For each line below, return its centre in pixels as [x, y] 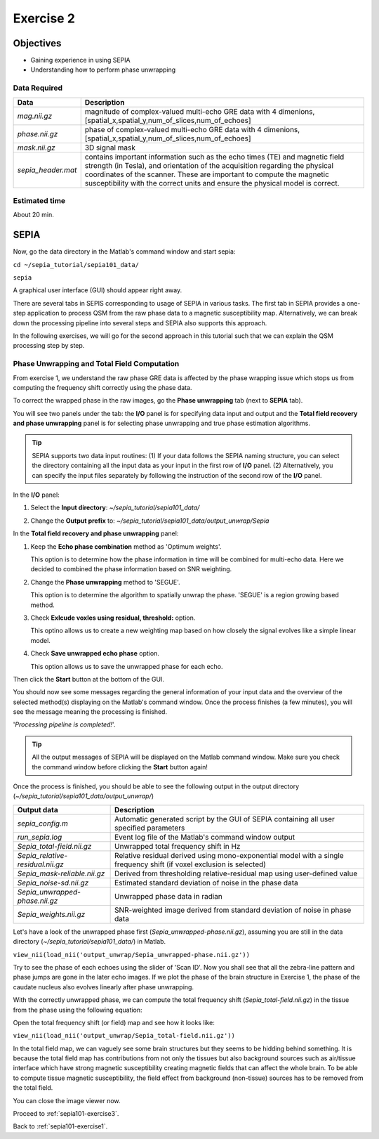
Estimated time [39, 200]
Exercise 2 [44, 18]
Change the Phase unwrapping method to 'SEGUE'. [105, 582]
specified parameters [150, 828]
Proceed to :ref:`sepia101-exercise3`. [66, 1114]
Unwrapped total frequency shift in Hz [178, 846]
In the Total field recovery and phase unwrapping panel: [96, 533]
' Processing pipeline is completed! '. [64, 724]
